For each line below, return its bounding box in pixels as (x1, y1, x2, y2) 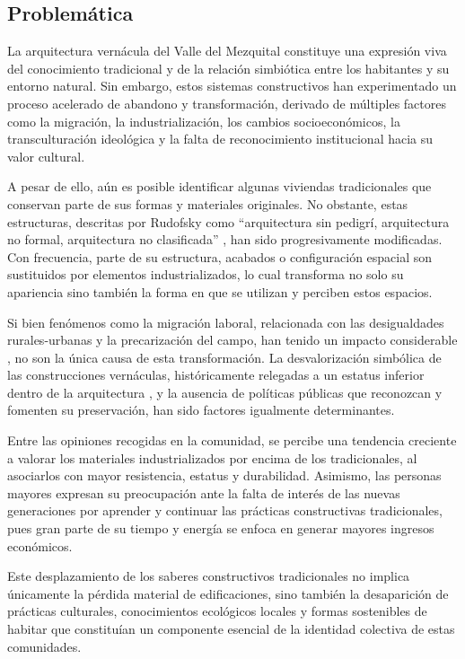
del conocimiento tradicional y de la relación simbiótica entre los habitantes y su (7, 58, 450, 77)
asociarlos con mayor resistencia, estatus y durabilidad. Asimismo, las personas (7, 466, 442, 485)
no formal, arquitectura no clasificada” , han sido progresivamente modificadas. (7, 230, 443, 249)
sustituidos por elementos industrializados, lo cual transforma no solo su (7, 265, 404, 284)
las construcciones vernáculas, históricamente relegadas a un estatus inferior (7, 365, 425, 384)
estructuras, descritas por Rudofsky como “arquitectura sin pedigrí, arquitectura (7, 212, 450, 231)
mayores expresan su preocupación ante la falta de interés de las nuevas (7, 483, 400, 502)
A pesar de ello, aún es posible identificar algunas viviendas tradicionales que (7, 177, 432, 196)
